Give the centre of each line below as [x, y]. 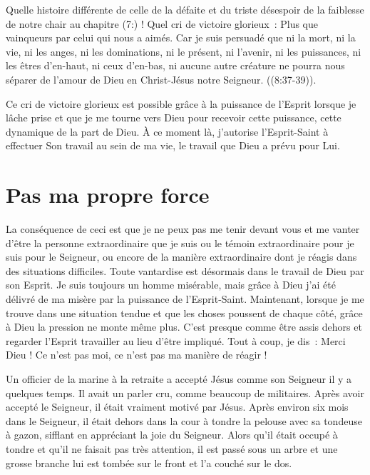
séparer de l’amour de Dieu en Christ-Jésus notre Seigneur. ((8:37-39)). [161, 79]
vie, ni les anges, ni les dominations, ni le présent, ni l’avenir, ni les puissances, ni [184, 51]
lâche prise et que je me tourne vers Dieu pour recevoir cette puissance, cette [174, 117]
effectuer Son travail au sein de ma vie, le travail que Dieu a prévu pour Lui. [173, 145]
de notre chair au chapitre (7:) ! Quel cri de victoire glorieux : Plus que [162, 23]
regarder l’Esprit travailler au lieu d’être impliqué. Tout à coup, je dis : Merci [176, 340]
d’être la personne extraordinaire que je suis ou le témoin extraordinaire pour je [180, 242]
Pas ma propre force [108, 195]
